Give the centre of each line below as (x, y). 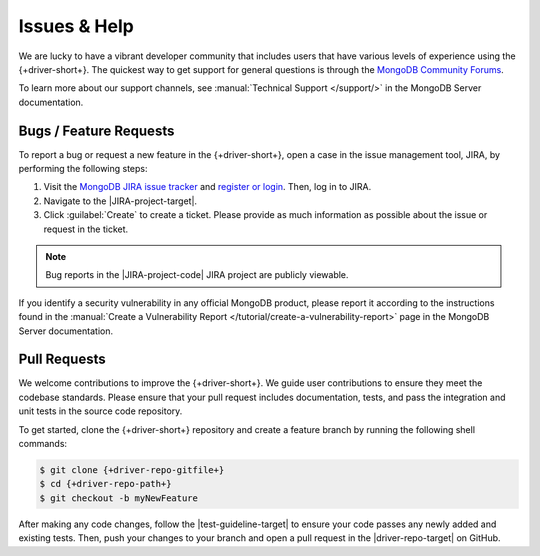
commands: (43, 443)
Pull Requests (62, 359)
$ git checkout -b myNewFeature (119, 498)
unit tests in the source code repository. (100, 411)
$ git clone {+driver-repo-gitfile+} (132, 469)
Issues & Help (76, 26)
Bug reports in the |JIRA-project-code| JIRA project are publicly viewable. (197, 275)
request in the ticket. (86, 229)
